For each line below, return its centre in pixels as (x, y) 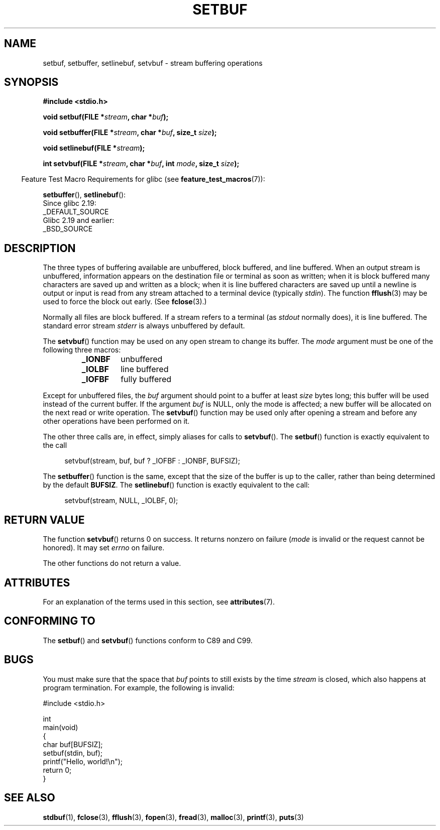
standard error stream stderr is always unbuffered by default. (144, 326)
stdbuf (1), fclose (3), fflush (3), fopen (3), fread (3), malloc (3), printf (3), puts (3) (173, 817)
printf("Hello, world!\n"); (83, 761)
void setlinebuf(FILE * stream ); (94, 148)
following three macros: (82, 350)
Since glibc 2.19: (70, 203)
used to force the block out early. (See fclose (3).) (125, 302)
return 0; (57, 770)
